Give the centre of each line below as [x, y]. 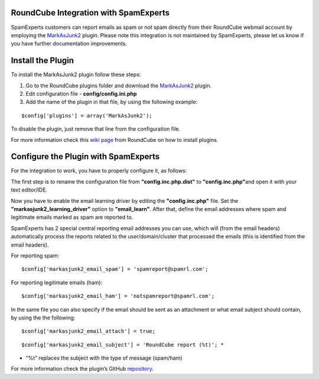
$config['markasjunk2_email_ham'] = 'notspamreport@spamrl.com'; [118, 296]
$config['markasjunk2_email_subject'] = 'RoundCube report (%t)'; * [123, 345]
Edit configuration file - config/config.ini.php [81, 93]
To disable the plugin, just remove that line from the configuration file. [95, 129]
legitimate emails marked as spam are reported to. [72, 217]
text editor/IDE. [29, 190]
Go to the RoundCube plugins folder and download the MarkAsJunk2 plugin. [119, 85]
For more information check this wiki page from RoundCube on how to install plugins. [115, 140]
